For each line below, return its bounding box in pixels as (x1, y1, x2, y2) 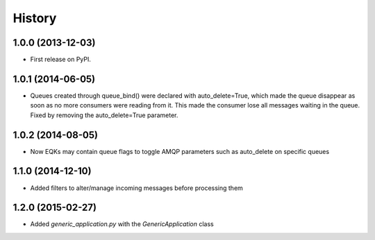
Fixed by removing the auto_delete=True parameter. (30, 111, 178, 119)
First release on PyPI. (30, 55, 92, 64)
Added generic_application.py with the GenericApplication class (30, 220, 215, 228)
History (12, 10, 57, 26)
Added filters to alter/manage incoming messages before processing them (30, 184, 243, 192)
